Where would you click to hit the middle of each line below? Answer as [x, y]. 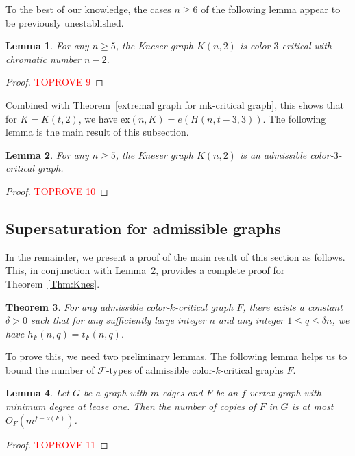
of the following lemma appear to [271, 9]
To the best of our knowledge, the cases [88, 9]
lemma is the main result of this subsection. [97, 132]
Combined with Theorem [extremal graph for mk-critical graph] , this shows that [175, 104]
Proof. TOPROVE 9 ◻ [54, 82]
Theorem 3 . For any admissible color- [88, 306]
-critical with [305, 46]
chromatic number [43, 59]
